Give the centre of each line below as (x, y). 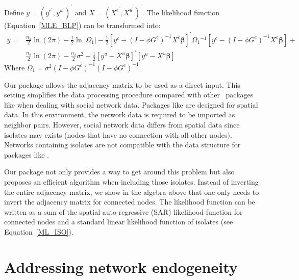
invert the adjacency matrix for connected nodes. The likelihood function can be (130, 202)
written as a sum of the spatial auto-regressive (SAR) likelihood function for (123, 211)
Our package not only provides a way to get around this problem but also (119, 172)
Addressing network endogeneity (121, 266)
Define (14, 12)
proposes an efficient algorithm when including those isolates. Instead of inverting (131, 182)
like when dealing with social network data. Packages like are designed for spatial (131, 104)
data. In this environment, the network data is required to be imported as (120, 114)
